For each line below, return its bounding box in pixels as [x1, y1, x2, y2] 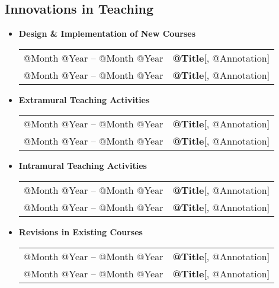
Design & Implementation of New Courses [18, 27, 195, 40]
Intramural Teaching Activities [18, 159, 147, 172]
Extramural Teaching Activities [18, 93, 150, 105]
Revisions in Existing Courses [18, 225, 143, 238]
